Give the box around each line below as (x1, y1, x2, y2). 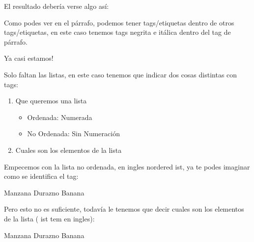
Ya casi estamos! (4, 53, 54, 63)
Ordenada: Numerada (27, 112, 92, 122)
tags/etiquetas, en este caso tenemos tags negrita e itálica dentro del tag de (4, 27, 231, 37)
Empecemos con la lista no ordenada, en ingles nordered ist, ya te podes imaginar (4, 161, 250, 171)
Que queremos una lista (15, 96, 87, 106)
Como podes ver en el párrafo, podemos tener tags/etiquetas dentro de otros (4, 17, 234, 27)
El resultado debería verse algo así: (4, 1, 109, 11)
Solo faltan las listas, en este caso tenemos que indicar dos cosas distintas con (4, 69, 237, 79)
